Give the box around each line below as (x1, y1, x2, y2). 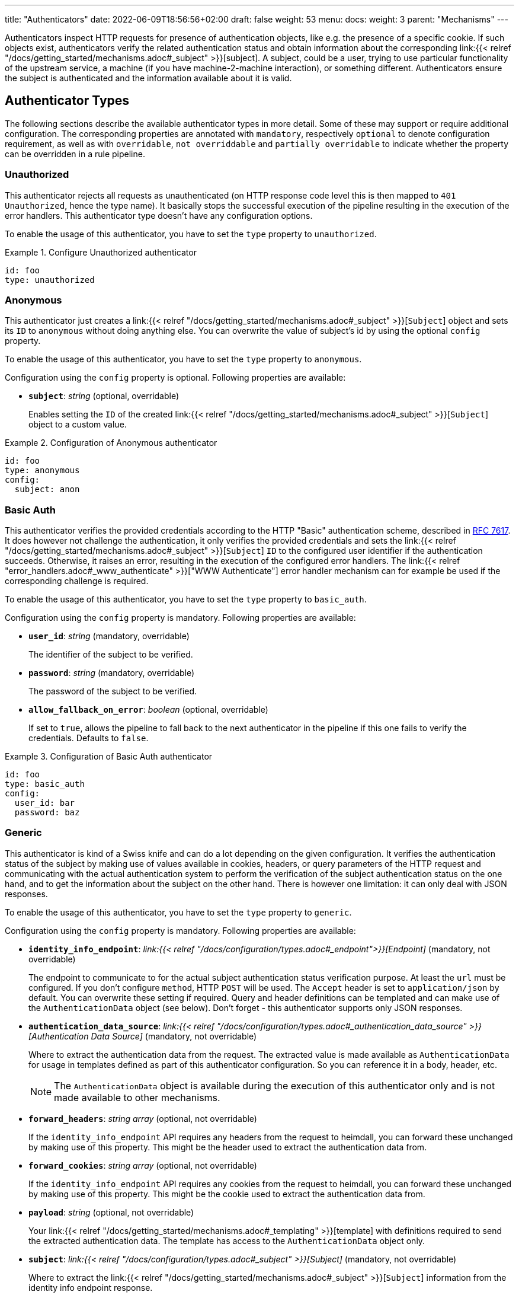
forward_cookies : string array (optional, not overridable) (28, 1160, 257, 1170)
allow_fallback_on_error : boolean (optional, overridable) (28, 704, 268, 715)
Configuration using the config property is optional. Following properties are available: (5, 372, 346, 383)
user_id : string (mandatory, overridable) (28, 631, 190, 642)
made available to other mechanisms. (54, 1091, 220, 1103)
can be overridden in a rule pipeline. (5, 148, 145, 159)
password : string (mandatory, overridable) (28, 668, 195, 678)
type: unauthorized (5, 275, 95, 285)
